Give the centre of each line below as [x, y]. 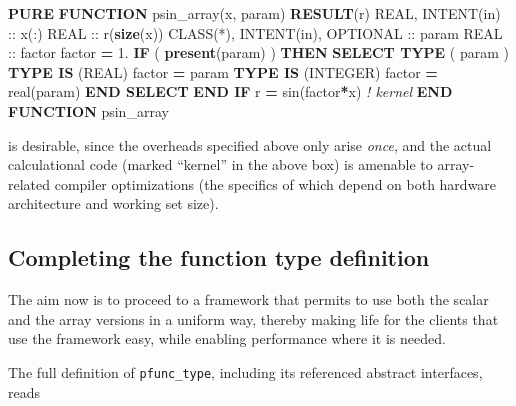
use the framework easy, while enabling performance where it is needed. [227, 338]
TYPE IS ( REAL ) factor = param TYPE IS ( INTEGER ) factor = [223, 71]
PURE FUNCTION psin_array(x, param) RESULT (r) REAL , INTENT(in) [254, 13]
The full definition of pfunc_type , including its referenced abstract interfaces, [245, 371]
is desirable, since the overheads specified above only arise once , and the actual [250, 144]
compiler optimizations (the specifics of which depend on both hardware [275, 183]
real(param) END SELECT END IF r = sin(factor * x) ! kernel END [230, 91]
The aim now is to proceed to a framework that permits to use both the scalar [248, 299]
